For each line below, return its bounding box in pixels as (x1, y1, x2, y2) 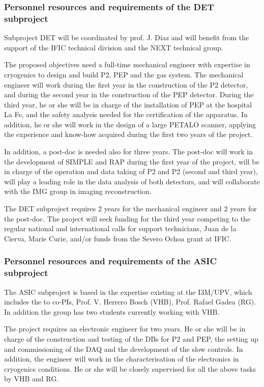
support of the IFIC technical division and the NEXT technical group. (4, 42, 223, 52)
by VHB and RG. (4, 373, 59, 384)
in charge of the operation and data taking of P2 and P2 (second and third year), (4, 166, 258, 177)
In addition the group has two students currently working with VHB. (4, 306, 220, 317)
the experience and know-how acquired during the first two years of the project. (4, 129, 253, 140)
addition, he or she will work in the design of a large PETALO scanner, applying (4, 119, 256, 129)
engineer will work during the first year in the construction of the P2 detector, (4, 79, 248, 90)
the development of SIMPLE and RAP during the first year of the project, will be (4, 156, 259, 167)
